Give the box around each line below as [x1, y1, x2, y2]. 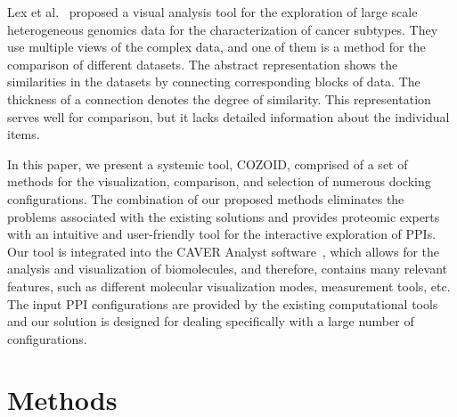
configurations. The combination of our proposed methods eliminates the [7, 189, 404, 208]
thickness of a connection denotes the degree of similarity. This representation [7, 89, 431, 108]
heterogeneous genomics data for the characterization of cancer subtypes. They [7, 20, 438, 38]
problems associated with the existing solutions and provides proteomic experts [7, 207, 440, 225]
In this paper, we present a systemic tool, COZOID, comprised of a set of [7, 154, 408, 173]
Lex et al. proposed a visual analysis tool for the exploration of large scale [7, 3, 418, 20]
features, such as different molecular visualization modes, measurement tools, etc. [7, 276, 451, 295]
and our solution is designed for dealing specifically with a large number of [7, 312, 414, 331]
